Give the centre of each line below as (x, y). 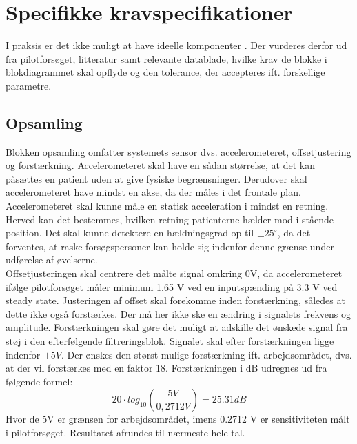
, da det (294, 233)
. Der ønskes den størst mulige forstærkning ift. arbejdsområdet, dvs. (206, 354)
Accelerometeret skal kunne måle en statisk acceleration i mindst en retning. (167, 206)
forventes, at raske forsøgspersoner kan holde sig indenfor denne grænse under (170, 246)
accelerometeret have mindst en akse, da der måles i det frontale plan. (153, 192)
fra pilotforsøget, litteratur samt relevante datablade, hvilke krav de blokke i (166, 58)
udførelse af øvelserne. (52, 260)
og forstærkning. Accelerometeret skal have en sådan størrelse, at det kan (160, 165)
